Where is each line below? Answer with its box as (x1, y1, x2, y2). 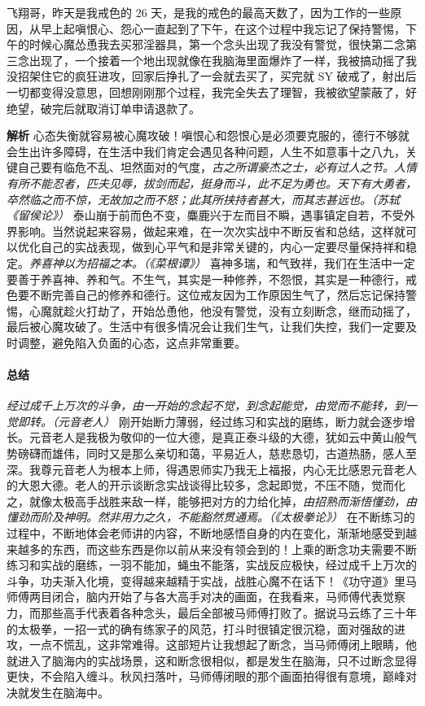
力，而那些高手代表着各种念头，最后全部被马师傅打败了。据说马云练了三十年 (7, 604, 417, 621)
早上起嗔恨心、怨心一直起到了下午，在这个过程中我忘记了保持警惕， (40, 20, 405, 37)
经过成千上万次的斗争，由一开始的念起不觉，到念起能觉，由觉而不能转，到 (7, 397, 405, 414)
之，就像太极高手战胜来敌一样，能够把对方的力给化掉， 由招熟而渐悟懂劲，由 (7, 492, 417, 509)
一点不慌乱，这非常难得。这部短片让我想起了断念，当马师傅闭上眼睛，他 (28, 636, 417, 653)
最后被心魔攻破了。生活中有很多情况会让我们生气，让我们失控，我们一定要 (7, 318, 405, 335)
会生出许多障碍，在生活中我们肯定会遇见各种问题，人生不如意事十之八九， (7, 142, 405, 159)
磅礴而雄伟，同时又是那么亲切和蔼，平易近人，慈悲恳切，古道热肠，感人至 (17, 445, 417, 462)
